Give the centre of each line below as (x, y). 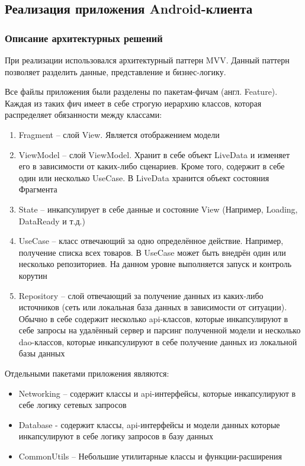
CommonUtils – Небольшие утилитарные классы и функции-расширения (150, 456)
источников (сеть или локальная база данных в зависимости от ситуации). (153, 307)
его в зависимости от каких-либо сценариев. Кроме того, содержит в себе (152, 166)
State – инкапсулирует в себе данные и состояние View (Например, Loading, (158, 209)
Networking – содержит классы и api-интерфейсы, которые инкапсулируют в (157, 393)
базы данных (42, 353)
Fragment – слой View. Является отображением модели (119, 134)
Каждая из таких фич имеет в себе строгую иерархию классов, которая (133, 103)
